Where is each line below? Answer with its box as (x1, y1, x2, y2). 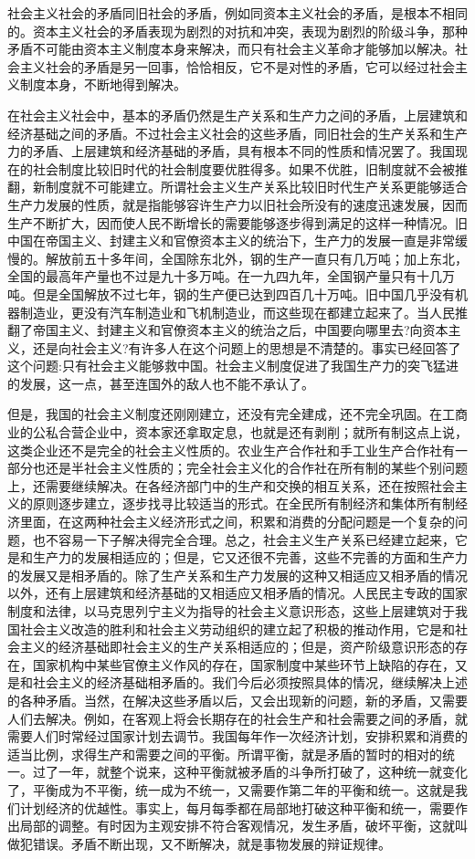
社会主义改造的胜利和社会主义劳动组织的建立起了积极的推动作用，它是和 (19, 619, 455, 638)
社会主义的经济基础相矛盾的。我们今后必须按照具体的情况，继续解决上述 (32, 673, 468, 692)
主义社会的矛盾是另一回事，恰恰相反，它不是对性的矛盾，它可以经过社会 (19, 57, 455, 76)
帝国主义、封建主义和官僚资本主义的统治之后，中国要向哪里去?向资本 (32, 320, 449, 340)
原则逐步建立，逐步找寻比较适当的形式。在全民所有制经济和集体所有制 (32, 494, 455, 513)
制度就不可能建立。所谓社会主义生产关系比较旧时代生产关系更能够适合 (45, 177, 468, 196)
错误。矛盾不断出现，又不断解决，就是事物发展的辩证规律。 (32, 833, 391, 853)
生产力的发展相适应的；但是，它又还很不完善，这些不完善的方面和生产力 (32, 548, 468, 567)
